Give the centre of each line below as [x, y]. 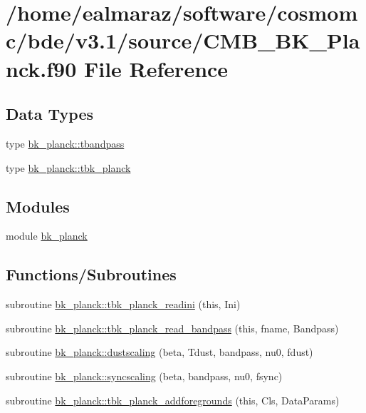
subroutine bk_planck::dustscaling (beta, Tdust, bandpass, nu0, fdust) [160, 352]
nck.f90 [41, 68]
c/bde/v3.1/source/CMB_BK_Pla [183, 40]
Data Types [49, 114]
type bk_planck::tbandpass [65, 143]
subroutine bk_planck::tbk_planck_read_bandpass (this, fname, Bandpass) [172, 328]
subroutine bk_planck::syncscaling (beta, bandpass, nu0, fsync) [144, 376]
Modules [38, 206]
